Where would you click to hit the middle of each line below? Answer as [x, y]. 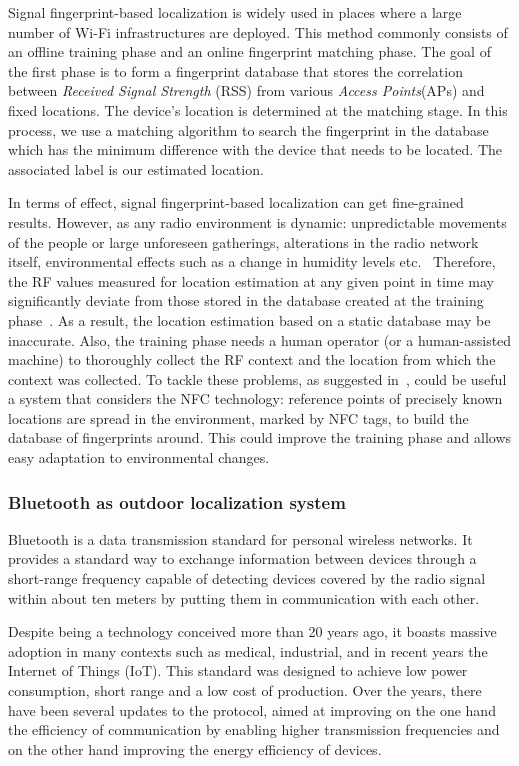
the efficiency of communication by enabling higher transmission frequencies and [254, 729]
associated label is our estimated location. [136, 168]
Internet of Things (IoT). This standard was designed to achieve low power [238, 670]
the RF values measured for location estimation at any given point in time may [251, 280]
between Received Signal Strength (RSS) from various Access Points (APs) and [246, 90]
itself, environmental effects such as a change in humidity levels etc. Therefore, [252, 261]
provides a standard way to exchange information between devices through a [242, 558]
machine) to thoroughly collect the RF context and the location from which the [252, 359]
